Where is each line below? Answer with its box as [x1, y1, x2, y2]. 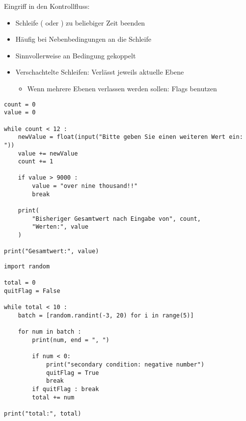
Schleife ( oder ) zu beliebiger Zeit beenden [15, 17, 145, 27]
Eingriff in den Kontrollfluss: [4, 1, 90, 11]
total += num [32, 394, 75, 401]
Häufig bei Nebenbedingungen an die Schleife [15, 34, 151, 44]
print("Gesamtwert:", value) [4, 248, 99, 255]
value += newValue [18, 150, 78, 157]
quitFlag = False [4, 288, 60, 294]
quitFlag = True [46, 369, 99, 376]
